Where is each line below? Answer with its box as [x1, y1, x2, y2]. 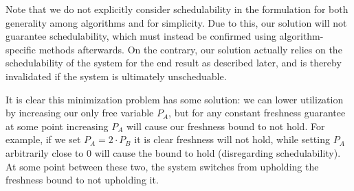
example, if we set [5, 132, 81, 147]
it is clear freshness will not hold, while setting [134, 132, 330, 147]
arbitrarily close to [5, 145, 84, 160]
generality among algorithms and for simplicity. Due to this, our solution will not [5, 15, 347, 29]
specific [5, 42, 36, 56]
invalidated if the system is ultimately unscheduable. [5, 68, 227, 83]
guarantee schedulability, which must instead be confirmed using [5, 29, 276, 43]
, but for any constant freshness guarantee [168, 105, 346, 120]
